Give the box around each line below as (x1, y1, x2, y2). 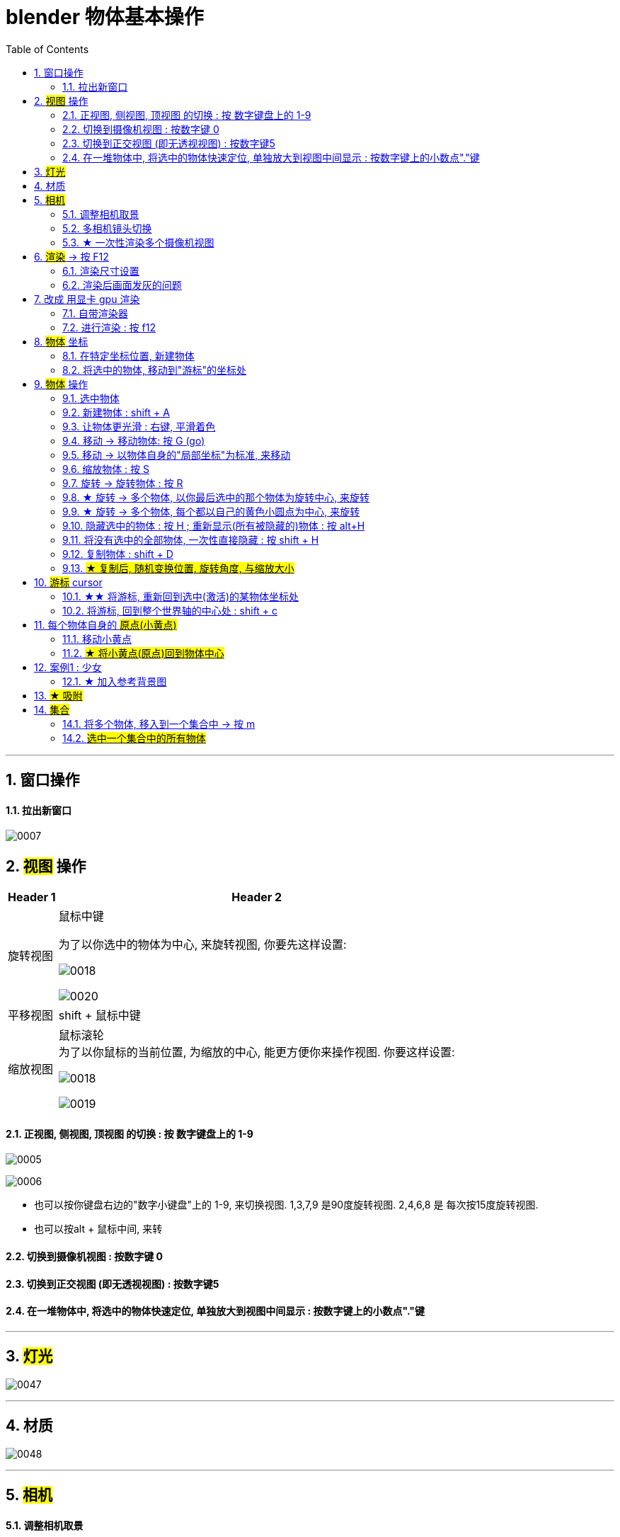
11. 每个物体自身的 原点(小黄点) (34, 618, 177, 631)
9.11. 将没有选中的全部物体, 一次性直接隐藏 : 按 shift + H (62, 533, 319, 546)
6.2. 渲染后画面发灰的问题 (62, 278, 182, 291)
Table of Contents (6, 42, 89, 55)
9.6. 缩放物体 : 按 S (62, 462, 150, 475)
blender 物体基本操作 (6, 5, 204, 29)
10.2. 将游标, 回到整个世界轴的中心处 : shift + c (62, 604, 278, 617)
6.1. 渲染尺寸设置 (62, 264, 139, 277)
